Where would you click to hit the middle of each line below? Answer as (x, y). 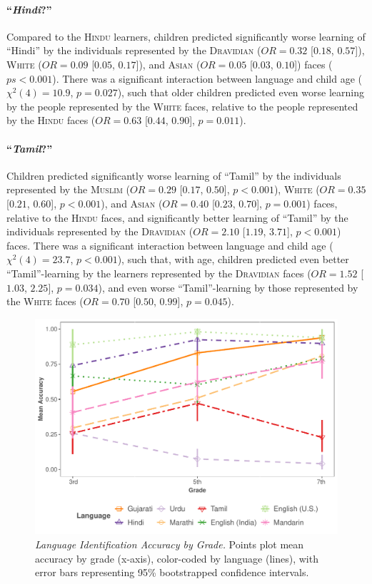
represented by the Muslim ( (69, 189)
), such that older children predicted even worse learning (241, 92)
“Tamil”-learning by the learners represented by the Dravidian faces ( (159, 273)
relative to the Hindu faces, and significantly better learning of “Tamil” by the (177, 217)
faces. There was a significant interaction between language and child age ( (170, 245)
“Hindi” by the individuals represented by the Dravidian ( (134, 50)
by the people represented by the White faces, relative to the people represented (182, 106)
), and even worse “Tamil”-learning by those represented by (228, 287)
